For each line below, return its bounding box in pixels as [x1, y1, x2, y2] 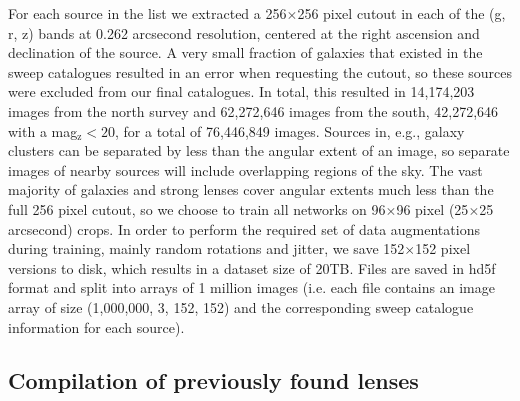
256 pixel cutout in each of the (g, [297, 3, 506, 23]
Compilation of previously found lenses [8, 365, 419, 396]
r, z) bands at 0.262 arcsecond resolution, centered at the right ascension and [8, 22, 480, 43]
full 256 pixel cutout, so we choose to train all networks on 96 [8, 198, 386, 219]
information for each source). [8, 316, 185, 337]
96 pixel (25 [396, 198, 469, 219]
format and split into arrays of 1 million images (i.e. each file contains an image [8, 277, 495, 298]
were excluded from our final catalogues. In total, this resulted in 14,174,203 [8, 81, 475, 102]
